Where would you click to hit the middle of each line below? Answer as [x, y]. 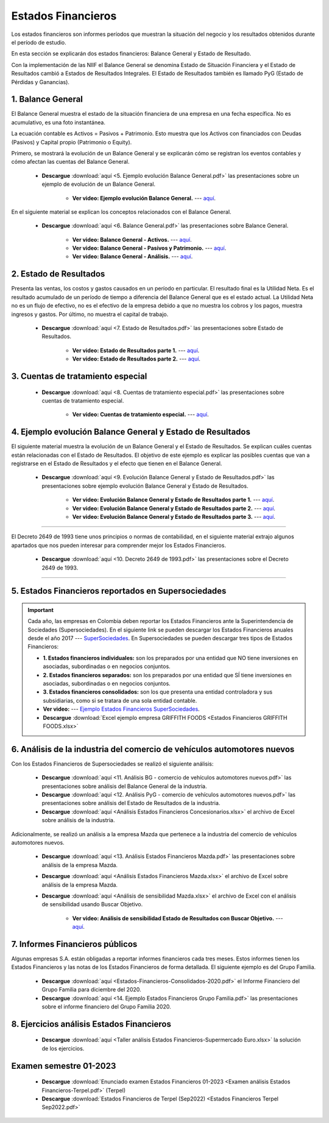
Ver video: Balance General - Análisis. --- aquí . [133, 256]
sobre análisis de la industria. [78, 820]
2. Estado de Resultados [58, 274]
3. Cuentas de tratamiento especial [79, 376]
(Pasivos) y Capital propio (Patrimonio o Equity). [72, 142]
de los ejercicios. [63, 1048]
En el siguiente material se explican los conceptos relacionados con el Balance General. [121, 212]
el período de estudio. [39, 42]
